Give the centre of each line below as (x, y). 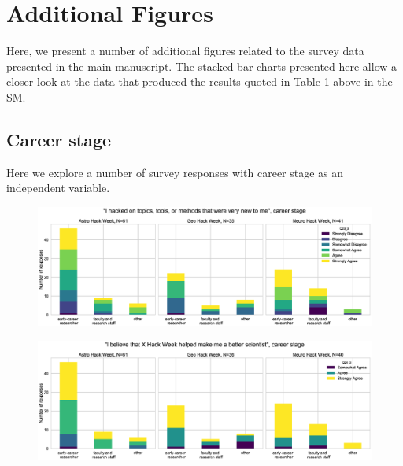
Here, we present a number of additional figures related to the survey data (185, 51)
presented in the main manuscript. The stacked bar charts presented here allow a (202, 66)
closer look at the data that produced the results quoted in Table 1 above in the (200, 81)
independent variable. (58, 188)
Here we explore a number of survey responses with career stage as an (175, 172)
